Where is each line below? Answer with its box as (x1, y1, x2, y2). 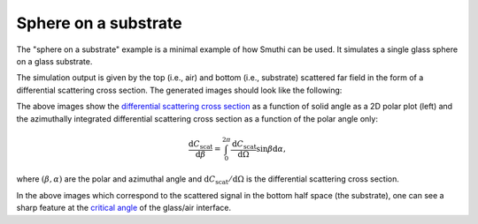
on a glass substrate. (16, 56, 93, 66)
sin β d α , (256, 144, 287, 153)
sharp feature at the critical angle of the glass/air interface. (16, 203, 232, 213)
